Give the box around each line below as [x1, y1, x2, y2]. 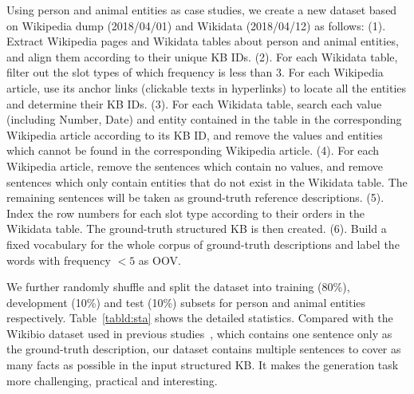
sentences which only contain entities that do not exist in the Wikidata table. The [6, 173, 408, 190]
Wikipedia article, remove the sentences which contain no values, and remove [6, 157, 384, 174]
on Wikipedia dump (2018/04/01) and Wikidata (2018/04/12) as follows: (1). [6, 17, 386, 33]
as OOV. [138, 251, 181, 268]
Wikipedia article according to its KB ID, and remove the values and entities [6, 126, 383, 143]
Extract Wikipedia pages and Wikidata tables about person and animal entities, [6, 33, 399, 49]
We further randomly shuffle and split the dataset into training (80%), [6, 278, 350, 295]
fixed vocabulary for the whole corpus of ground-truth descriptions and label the [6, 235, 400, 252]
